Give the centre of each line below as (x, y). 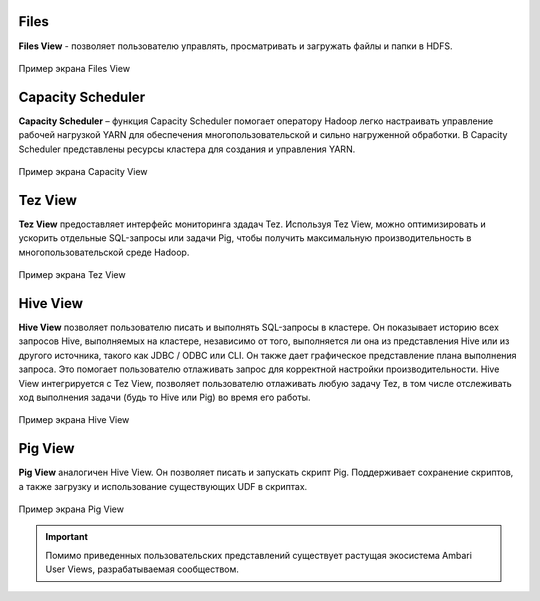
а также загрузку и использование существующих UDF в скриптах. (163, 486)
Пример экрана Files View (74, 68)
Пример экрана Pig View (71, 509)
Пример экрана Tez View (72, 275)
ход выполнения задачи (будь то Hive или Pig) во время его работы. (164, 397)
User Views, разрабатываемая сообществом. (142, 569)
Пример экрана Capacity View (83, 171)
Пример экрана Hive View (74, 420)
